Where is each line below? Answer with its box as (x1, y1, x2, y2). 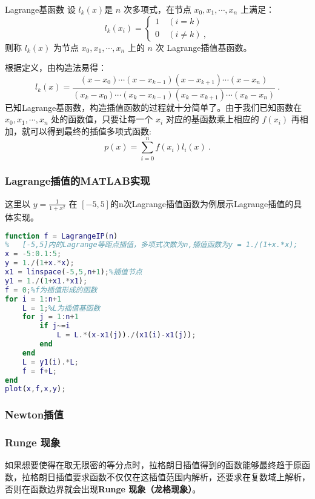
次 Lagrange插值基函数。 (155, 41, 252, 53)
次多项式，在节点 (123, 3, 191, 15)
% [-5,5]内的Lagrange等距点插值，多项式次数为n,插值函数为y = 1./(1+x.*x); (5, 240, 298, 249)
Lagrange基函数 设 (5, 3, 76, 15)
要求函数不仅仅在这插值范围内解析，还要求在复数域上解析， (72, 470, 310, 483)
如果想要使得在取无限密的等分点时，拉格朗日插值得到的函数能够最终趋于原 (5, 458, 302, 471)
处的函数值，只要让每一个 (51, 113, 153, 125)
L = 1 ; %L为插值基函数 (22, 303, 101, 312)
